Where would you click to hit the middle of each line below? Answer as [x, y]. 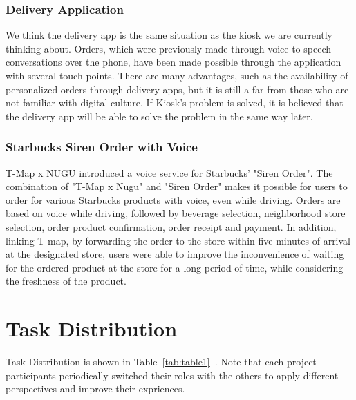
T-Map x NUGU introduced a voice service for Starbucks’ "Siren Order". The [169, 172]
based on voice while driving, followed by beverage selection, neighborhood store [176, 213]
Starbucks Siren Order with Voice [102, 147]
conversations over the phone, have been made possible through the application [174, 62]
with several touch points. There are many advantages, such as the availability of [177, 75]
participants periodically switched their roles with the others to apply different [172, 375]
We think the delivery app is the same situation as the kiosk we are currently [169, 35]
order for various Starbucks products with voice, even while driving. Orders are [173, 199]
